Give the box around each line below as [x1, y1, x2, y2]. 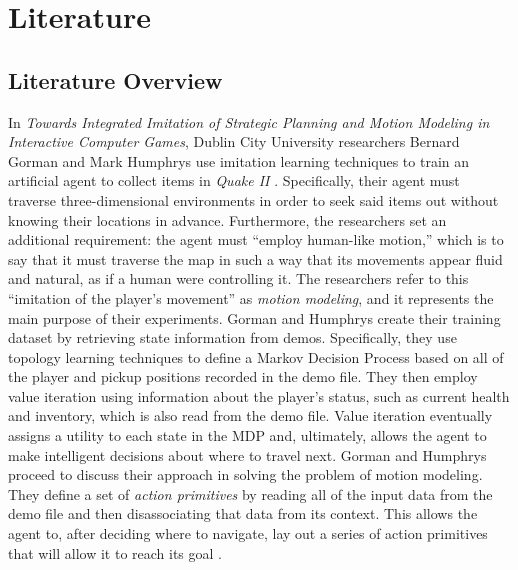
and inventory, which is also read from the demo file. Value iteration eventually [8, 405, 493, 426]
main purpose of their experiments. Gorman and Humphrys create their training [8, 307, 501, 328]
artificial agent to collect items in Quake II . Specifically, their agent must [8, 170, 460, 191]
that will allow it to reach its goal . [8, 542, 223, 563]
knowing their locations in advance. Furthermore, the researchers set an [8, 209, 447, 230]
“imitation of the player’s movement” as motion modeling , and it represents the [8, 287, 494, 308]
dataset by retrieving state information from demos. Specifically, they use [8, 327, 457, 348]
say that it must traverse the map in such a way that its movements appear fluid [8, 248, 503, 269]
